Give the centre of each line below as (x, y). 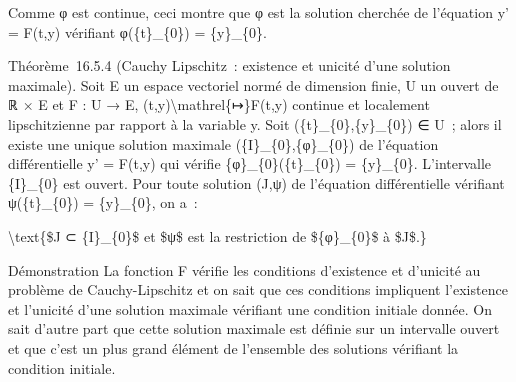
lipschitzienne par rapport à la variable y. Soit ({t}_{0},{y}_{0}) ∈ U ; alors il (255, 123)
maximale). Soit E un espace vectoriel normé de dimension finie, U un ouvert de (253, 84)
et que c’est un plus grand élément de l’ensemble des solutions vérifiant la (233, 347)
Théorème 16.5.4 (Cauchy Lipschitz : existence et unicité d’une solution (229, 65)
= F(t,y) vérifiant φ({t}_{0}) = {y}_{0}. (137, 31)
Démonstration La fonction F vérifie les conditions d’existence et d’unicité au (244, 269)
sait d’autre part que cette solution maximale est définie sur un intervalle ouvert (254, 328)
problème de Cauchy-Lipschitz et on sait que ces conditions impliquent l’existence (258, 289)
